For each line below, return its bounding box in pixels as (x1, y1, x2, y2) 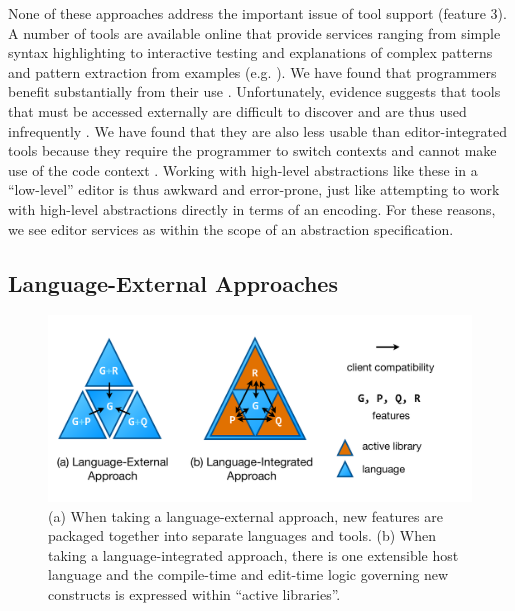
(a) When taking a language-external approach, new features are (48, 505, 443, 526)
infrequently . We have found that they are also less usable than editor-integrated (8, 120, 508, 141)
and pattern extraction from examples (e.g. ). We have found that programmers (8, 61, 497, 82)
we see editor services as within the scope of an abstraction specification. (8, 218, 454, 239)
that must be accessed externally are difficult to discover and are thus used (8, 100, 467, 121)
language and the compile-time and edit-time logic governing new (48, 564, 449, 585)
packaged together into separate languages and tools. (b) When (48, 525, 437, 546)
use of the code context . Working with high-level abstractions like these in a (8, 159, 478, 180)
